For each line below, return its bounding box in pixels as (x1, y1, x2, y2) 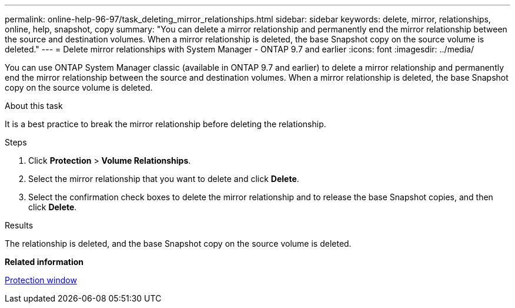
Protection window (5, 275, 77, 285)
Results (5, 220, 34, 230)
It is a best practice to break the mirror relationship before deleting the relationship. (5, 119, 326, 129)
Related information (5, 257, 84, 267)
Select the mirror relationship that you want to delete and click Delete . (28, 174, 299, 184)
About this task (5, 101, 63, 111)
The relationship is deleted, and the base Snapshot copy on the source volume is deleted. (5, 239, 352, 249)
